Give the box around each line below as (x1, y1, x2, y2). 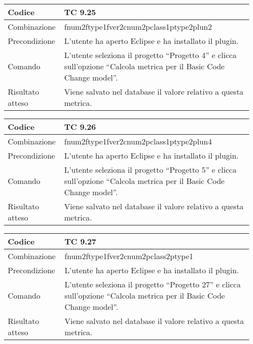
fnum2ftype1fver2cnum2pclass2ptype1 (64, 250, 194, 262)
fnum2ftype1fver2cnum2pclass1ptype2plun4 (64, 136, 212, 147)
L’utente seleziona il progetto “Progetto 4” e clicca (64, 49, 236, 61)
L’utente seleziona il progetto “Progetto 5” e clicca (64, 164, 236, 175)
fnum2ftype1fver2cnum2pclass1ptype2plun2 (64, 21, 212, 32)
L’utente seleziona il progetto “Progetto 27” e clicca (64, 279, 241, 290)
